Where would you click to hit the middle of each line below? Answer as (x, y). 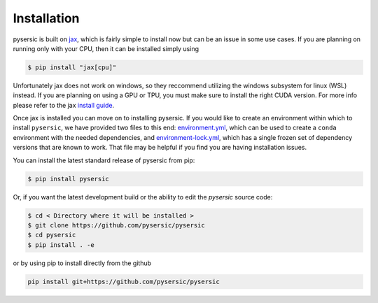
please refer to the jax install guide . (64, 105)
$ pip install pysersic (69, 179)
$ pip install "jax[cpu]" (72, 67)
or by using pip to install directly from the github (82, 263)
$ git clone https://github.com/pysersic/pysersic (117, 225)
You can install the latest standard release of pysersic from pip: (104, 160)
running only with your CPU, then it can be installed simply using (106, 48)
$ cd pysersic (52, 235)
